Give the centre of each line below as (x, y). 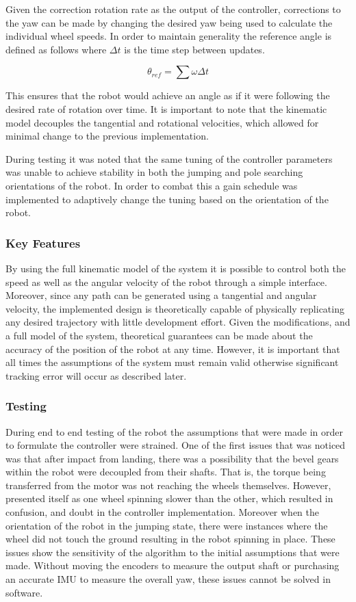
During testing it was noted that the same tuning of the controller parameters (169, 158)
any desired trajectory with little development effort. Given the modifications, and (178, 322)
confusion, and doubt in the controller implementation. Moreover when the (162, 512)
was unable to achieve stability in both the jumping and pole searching (154, 172)
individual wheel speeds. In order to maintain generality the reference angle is (169, 36)
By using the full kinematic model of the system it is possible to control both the (176, 268)
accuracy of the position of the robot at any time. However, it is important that (173, 349)
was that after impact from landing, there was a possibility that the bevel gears (172, 458)
